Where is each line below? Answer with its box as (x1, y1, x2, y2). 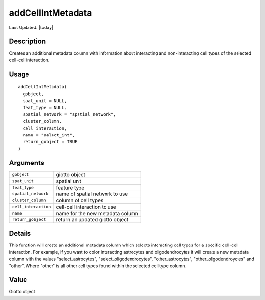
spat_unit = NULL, (23, 98, 67, 104)
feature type (56, 184, 85, 191)
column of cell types (56, 197, 104, 204)
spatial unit (56, 177, 82, 184)
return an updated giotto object (56, 216, 129, 223)
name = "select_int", (23, 132, 75, 137)
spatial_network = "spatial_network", (23, 111, 116, 117)
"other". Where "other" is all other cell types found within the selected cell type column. (9, 263, 186, 269)
